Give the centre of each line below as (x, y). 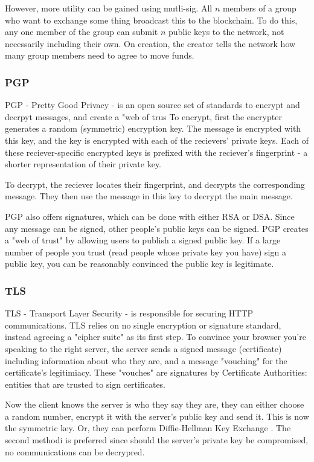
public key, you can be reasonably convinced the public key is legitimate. (139, 264)
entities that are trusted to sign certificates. (85, 384)
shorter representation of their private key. (83, 164)
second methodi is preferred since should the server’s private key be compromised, (157, 440)
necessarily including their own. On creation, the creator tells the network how (150, 43)
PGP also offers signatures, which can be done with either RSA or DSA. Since (150, 216)
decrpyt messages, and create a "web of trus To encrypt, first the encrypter (143, 116)
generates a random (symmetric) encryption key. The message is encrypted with (153, 128)
